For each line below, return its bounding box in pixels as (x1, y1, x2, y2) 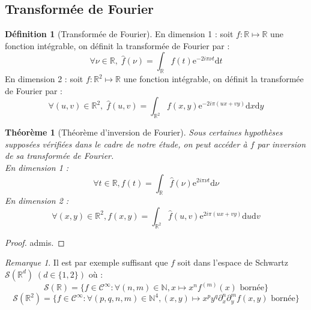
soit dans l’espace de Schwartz (177, 256, 289, 269)
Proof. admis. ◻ (5, 236, 65, 248)
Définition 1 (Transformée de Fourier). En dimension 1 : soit (5, 28, 234, 40)
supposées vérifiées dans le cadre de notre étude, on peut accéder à (5, 137, 247, 150)
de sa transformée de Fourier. (5, 149, 114, 162)
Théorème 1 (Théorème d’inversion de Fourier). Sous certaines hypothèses (5, 126, 283, 139)
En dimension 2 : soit (5, 73, 83, 85)
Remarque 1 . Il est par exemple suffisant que (5, 256, 168, 269)
